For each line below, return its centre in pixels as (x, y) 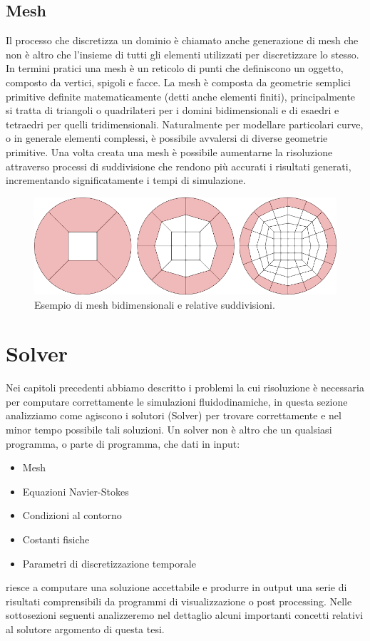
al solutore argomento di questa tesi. (85, 629)
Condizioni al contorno (72, 515)
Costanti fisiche (56, 539)
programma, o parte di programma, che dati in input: (123, 443)
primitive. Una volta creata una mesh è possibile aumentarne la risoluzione (169, 152)
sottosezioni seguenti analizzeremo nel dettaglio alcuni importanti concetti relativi (185, 615)
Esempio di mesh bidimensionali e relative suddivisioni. (155, 304)
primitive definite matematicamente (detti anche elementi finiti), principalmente (181, 96)
